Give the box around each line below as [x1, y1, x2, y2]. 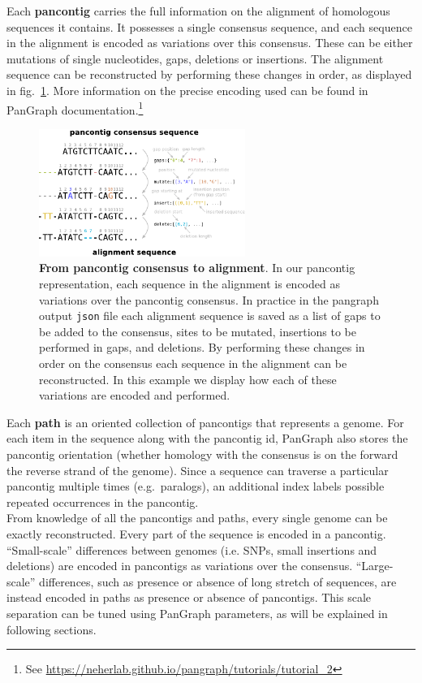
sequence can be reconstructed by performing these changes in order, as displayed [6, 66, 412, 83]
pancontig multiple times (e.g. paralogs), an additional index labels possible [6, 478, 385, 495]
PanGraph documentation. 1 [6, 98, 144, 118]
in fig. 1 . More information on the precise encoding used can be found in [6, 81, 368, 98]
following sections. [6, 620, 97, 638]
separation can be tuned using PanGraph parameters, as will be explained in [6, 604, 388, 621]
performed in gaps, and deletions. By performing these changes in [39, 339, 365, 356]
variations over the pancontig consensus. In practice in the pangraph [39, 291, 379, 308]
